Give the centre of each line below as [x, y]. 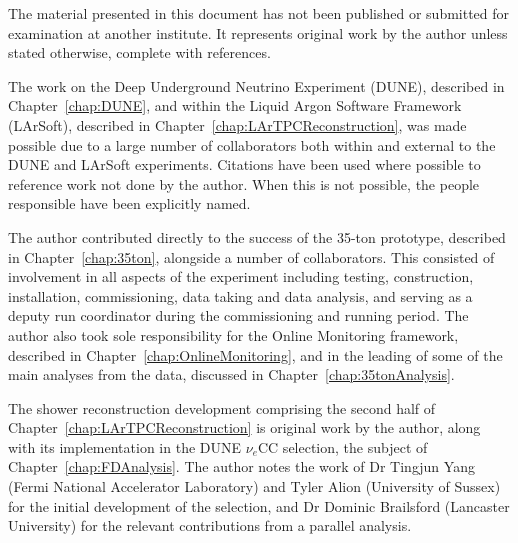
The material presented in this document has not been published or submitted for [259, 13]
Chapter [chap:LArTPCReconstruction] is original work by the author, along [244, 427]
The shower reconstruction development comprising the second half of [222, 407]
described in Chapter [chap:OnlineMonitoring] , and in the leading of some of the [255, 354]
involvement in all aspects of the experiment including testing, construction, [241, 276]
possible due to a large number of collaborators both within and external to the [252, 144]
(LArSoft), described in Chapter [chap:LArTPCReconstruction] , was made [237, 124]
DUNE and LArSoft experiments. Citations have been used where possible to [244, 164]
